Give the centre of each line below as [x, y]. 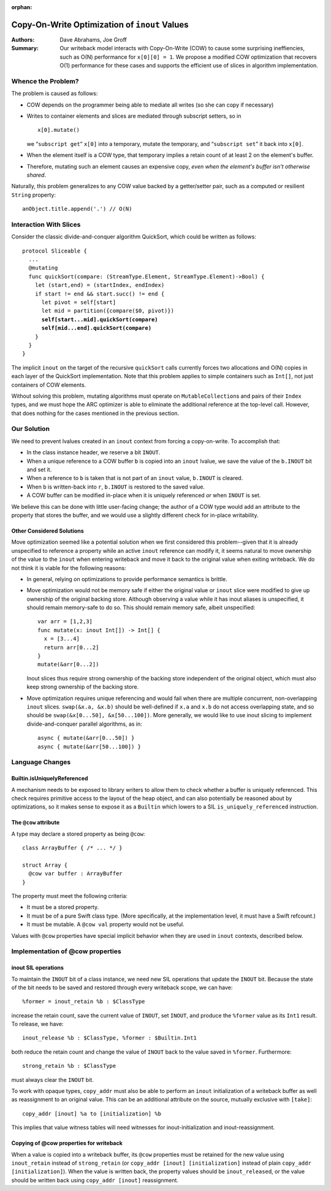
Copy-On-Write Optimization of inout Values [100, 25]
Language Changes [41, 762]
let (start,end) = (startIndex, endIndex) [100, 285]
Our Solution [31, 429]
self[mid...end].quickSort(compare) [97, 328]
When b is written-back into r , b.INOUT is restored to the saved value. [116, 487]
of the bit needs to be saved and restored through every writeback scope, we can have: [122, 987]
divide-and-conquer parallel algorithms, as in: [84, 724]
